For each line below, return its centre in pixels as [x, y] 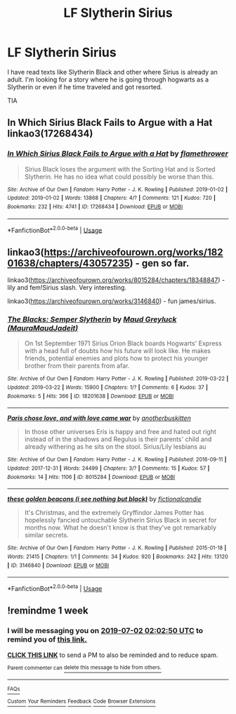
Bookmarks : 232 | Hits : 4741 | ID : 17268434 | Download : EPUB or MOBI [95, 206]
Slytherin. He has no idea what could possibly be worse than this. [119, 177]
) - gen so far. [159, 263]
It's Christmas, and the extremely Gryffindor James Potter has [114, 513]
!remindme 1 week [48, 611]
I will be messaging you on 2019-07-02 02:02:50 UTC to [105, 631]
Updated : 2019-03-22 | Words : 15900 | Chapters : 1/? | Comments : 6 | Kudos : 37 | [108, 388]
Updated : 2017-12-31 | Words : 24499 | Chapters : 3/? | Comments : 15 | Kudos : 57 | [109, 468]
